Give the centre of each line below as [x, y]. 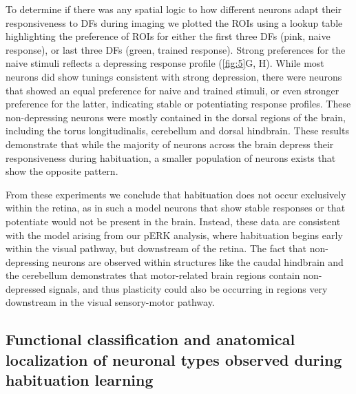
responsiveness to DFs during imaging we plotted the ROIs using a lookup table [174, 22]
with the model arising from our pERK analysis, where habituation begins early [174, 235]
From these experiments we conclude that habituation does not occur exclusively [176, 194]
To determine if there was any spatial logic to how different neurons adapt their [174, 9]
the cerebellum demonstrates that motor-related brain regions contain [153, 275]
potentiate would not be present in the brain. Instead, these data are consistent [173, 221]
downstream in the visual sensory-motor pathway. [110, 302]
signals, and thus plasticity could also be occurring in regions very [188, 288]
